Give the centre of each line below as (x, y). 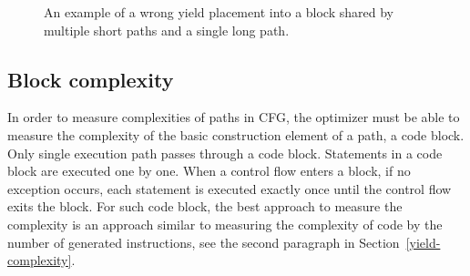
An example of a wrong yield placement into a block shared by (219, 12)
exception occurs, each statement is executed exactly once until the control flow (230, 188)
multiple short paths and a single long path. (167, 30)
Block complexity (91, 79)
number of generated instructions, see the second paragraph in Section (204, 242)
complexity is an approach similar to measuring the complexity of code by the (225, 224)
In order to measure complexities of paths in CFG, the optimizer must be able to (234, 117)
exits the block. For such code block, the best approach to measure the (205, 206)
